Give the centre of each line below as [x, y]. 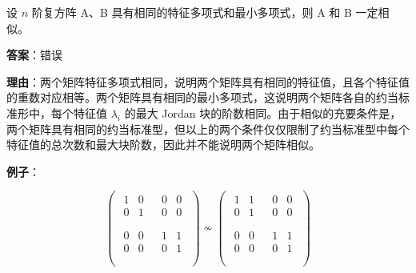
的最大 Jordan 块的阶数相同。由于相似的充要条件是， [263, 112]
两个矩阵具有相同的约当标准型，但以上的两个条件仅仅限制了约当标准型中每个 [208, 128]
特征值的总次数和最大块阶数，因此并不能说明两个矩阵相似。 [163, 145]
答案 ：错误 [34, 55]
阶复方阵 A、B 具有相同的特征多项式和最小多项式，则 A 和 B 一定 [205, 12]
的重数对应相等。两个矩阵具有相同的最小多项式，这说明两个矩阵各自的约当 [202, 97]
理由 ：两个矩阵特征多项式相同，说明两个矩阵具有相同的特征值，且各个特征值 [208, 81]
